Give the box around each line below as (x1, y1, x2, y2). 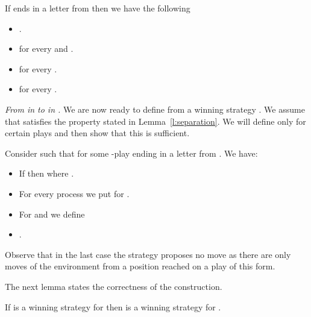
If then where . (19, 167, 74, 180)
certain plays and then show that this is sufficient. (5, 127, 190, 139)
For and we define (19, 207, 85, 220)
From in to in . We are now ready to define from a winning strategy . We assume (5, 102, 305, 115)
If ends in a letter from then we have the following (5, 2, 190, 14)
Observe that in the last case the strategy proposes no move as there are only (5, 248, 291, 260)
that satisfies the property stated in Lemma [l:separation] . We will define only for (5, 115, 306, 127)
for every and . (19, 42, 74, 55)
